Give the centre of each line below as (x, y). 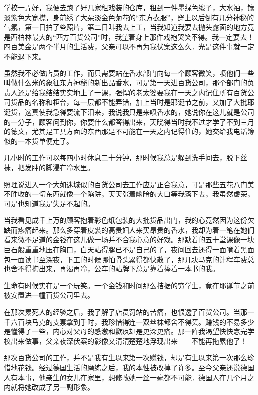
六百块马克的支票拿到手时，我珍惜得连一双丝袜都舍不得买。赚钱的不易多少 (132, 321)
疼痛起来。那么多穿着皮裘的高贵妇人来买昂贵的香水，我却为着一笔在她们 (136, 230)
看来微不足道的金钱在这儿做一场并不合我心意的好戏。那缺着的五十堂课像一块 (129, 239)
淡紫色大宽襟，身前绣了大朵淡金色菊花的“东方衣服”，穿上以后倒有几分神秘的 (129, 17)
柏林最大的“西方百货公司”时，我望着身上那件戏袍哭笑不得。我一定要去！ (136, 36)
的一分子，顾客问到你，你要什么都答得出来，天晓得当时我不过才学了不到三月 (129, 121)
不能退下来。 (25, 56)
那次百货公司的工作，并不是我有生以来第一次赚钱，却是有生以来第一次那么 (126, 358)
